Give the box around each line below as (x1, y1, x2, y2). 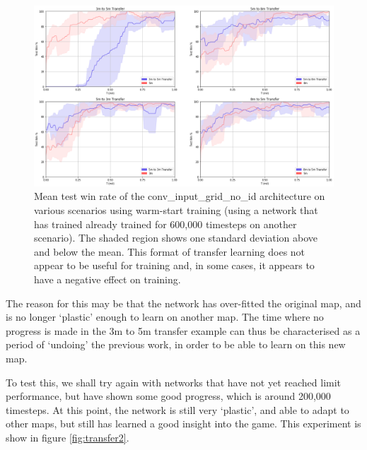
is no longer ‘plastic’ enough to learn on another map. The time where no (6, 309, 324, 324)
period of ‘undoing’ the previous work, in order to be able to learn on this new (6, 337, 346, 352)
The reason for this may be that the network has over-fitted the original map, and (6, 295, 361, 310)
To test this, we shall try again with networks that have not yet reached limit (6, 374, 342, 389)
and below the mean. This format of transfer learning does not (34, 244, 305, 259)
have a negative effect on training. (34, 272, 181, 287)
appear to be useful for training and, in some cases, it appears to (34, 258, 315, 273)
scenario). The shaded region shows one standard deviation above (34, 230, 318, 245)
